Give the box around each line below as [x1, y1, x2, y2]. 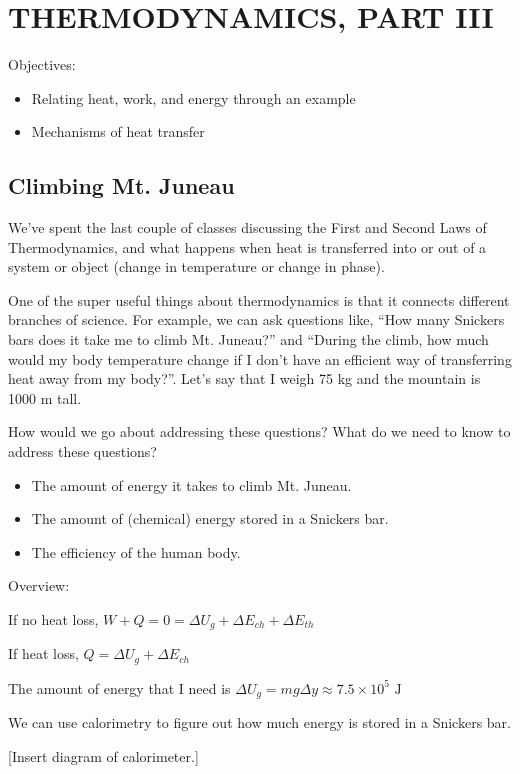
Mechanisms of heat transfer [31, 121, 205, 142]
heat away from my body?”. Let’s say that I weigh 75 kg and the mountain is [8, 368, 481, 389]
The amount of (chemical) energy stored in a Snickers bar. [31, 508, 389, 529]
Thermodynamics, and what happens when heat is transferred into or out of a [8, 236, 487, 257]
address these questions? [8, 441, 157, 462]
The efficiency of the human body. [31, 541, 241, 562]
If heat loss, [8, 643, 79, 664]
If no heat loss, [8, 609, 99, 630]
